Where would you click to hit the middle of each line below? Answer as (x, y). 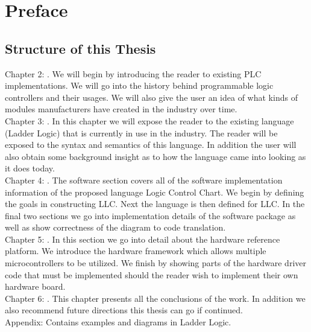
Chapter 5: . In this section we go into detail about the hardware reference (143, 239)
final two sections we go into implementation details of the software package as (150, 215)
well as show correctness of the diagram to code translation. (115, 227)
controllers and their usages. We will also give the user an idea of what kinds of (151, 97)
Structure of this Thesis (80, 48)
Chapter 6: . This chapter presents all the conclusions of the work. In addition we (155, 298)
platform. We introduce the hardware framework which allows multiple (136, 251)
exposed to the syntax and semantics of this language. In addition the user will (151, 145)
